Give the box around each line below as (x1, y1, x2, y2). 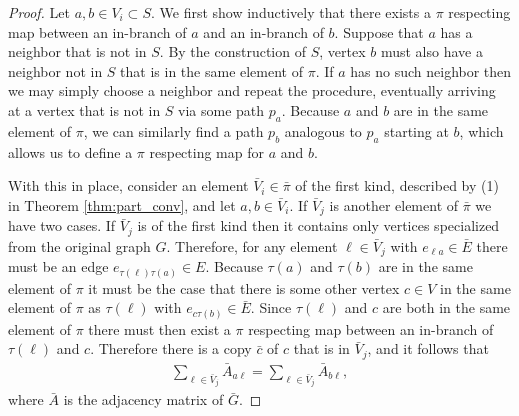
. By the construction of (159, 41, 306, 62)
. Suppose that (334, 21, 424, 42)
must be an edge (8, 256, 109, 277)
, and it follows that (367, 338, 489, 359)
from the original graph (8, 235, 151, 256)
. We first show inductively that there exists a (150, 2, 431, 22)
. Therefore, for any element (166, 235, 338, 256)
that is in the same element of (120, 60, 303, 81)
